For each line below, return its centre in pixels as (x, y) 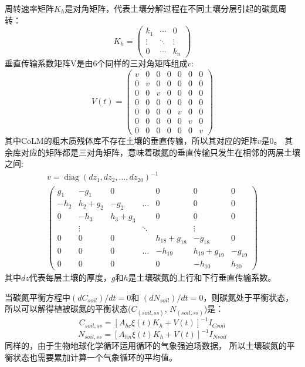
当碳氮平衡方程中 (38, 297)
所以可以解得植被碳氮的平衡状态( (68, 309)
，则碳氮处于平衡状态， (248, 297)
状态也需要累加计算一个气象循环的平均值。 (95, 357)
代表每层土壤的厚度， (70, 277)
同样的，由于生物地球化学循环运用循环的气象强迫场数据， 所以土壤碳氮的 (146, 346)
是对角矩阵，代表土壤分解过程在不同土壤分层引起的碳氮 (172, 8)
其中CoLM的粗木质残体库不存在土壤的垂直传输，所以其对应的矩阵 (131, 141)
